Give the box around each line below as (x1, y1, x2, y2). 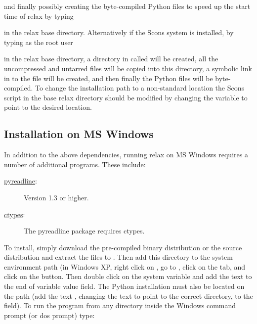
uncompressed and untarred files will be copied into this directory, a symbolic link (4, 63, 252, 73)
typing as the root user (4, 37, 73, 47)
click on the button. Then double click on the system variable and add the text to (4, 271, 252, 281)
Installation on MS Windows (4, 126, 154, 141)
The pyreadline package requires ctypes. (24, 226, 145, 236)
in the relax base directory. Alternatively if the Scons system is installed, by (4, 27, 234, 38)
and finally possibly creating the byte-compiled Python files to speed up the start (4, 1, 251, 11)
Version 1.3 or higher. (24, 192, 89, 202)
